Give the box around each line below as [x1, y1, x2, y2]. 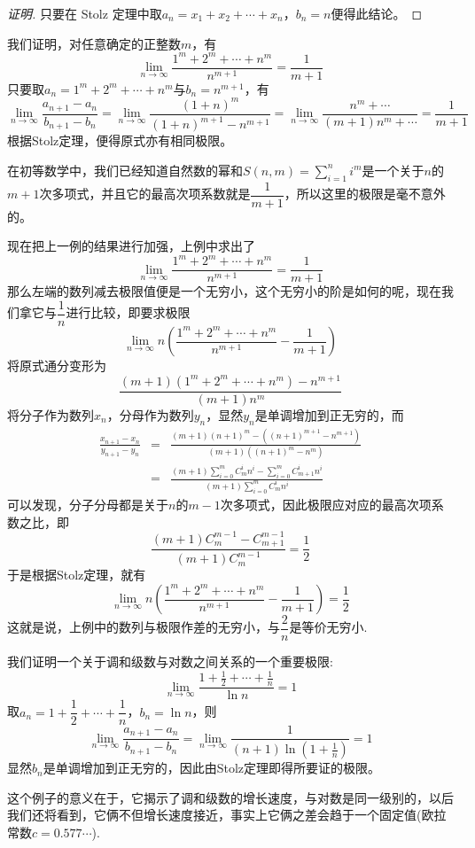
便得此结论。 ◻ [331, 4, 423, 22]
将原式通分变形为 [7, 356, 106, 375]
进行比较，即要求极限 [66, 303, 191, 322]
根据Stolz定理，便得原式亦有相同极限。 [7, 131, 233, 150]
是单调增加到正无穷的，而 [254, 405, 404, 424]
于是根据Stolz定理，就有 [7, 565, 146, 584]
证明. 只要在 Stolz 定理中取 [7, 4, 162, 22]
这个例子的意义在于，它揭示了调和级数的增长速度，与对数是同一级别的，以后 [7, 788, 454, 806]
